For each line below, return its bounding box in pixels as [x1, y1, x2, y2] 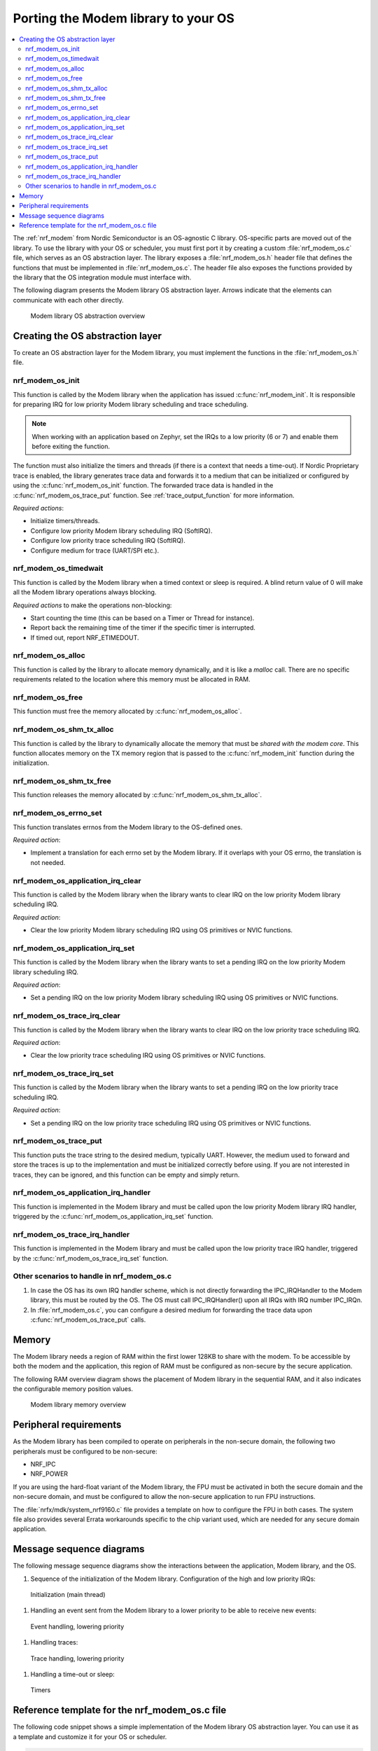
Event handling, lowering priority [30, 1622, 125, 1631]
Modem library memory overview [30, 1401, 127, 1409]
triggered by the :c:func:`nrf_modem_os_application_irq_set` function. [13, 1212, 213, 1221]
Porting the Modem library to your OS [13, 11, 234, 26]
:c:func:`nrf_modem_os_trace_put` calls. [30, 1315, 146, 1324]
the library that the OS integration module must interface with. [13, 273, 192, 282]
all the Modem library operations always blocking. [13, 588, 157, 597]
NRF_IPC [30, 1460, 56, 1469]
